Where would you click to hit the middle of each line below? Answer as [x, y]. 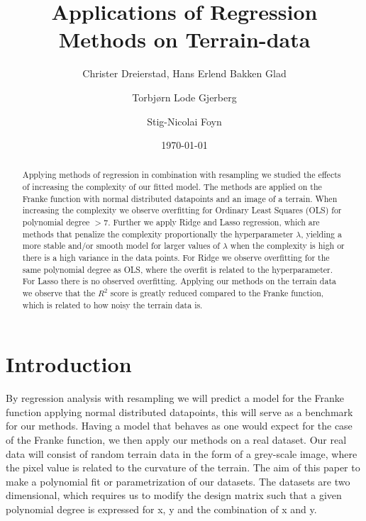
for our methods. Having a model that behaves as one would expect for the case [179, 426]
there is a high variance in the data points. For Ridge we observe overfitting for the [176, 258]
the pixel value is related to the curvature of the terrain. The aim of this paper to [183, 467]
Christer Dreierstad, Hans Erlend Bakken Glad [184, 73]
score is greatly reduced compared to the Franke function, [217, 293]
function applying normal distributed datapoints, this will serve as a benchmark [179, 411]
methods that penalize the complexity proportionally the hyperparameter [158, 234]
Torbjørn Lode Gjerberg [184, 97]
